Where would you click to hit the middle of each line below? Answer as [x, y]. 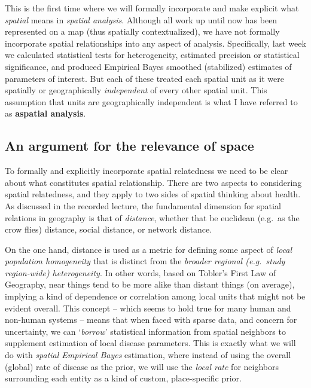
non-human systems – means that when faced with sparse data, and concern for [151, 320]
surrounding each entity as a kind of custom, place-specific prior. [123, 378]
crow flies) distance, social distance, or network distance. [109, 229]
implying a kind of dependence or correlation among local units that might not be [155, 296]
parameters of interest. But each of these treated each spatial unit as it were [144, 78]
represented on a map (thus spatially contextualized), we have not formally [142, 31]
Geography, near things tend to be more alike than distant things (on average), [150, 284]
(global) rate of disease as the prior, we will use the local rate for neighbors [142, 366]
